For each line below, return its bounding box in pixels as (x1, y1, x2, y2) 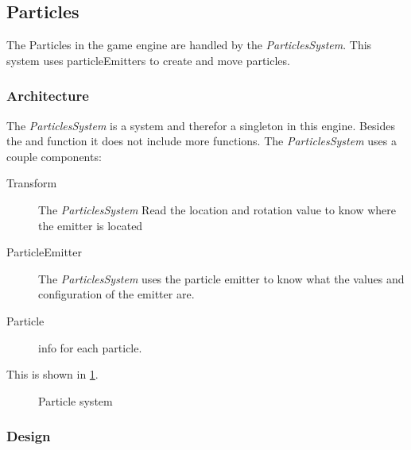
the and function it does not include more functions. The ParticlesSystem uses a (6, 133, 397, 149)
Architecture (6, 86, 89, 106)
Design (6, 426, 51, 446)
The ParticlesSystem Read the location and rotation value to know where (38, 201, 397, 217)
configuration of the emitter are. (38, 286, 195, 302)
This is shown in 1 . (6, 366, 99, 383)
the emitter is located (38, 217, 143, 233)
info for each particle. (38, 339, 142, 356)
